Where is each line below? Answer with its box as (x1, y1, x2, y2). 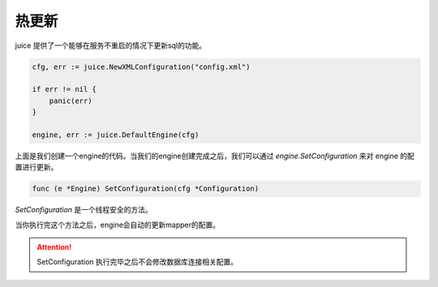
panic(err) (49, 96, 92, 105)
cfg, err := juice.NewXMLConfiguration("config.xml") (32, 62, 251, 71)
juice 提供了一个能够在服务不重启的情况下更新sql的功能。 (15, 41, 207, 50)
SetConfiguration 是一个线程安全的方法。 (15, 205, 153, 215)
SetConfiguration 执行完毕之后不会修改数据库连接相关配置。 (36, 257, 238, 267)
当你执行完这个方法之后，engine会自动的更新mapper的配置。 (15, 220, 221, 229)
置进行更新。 (15, 162, 58, 172)
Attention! (36, 242, 72, 251)
